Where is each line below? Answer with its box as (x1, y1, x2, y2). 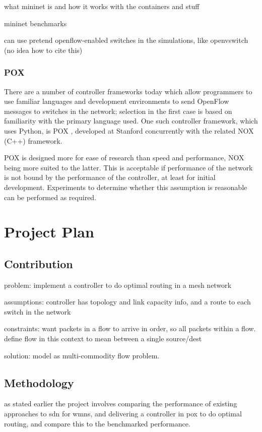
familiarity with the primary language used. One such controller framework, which (4, 115, 258, 126)
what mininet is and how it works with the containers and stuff (4, 1, 200, 11)
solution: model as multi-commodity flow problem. (4, 350, 160, 360)
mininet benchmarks (4, 18, 67, 28)
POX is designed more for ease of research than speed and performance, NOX (4, 152, 244, 163)
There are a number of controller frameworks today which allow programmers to (4, 86, 252, 96)
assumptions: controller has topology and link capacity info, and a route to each (4, 296, 251, 307)
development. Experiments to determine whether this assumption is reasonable (4, 181, 247, 192)
